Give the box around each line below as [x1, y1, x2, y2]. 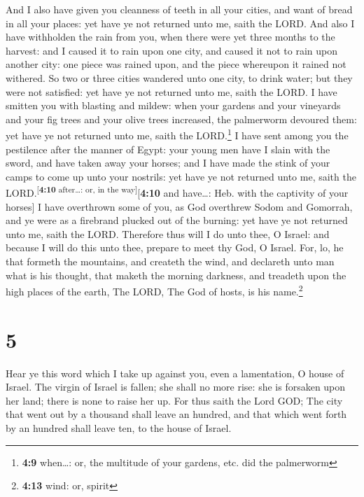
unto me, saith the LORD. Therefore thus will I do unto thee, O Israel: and [6, 226, 330, 241]
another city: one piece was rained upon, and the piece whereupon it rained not [6, 57, 346, 71]
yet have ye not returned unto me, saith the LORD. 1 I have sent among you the [6, 126, 349, 142]
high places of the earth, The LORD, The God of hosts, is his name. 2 [6, 282, 303, 298]
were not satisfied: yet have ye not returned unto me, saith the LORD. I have [6, 84, 337, 99]
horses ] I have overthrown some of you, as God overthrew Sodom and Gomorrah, [6, 199, 353, 213]
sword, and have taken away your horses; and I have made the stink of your [6, 155, 330, 170]
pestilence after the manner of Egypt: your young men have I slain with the [6, 141, 330, 156]
